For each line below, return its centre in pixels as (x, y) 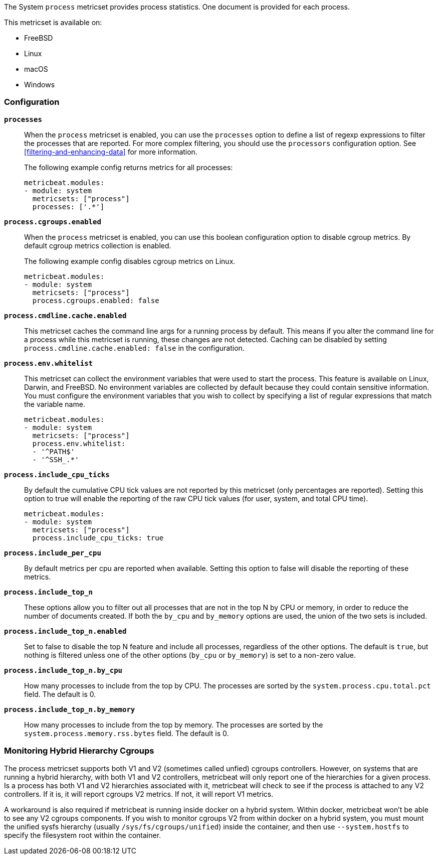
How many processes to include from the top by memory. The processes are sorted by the (174, 725)
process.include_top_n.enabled (65, 631)
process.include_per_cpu (53, 553)
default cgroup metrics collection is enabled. (98, 245)
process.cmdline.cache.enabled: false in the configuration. (134, 348)
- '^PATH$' (54, 451)
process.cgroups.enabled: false (96, 300)
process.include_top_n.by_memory (70, 709)
